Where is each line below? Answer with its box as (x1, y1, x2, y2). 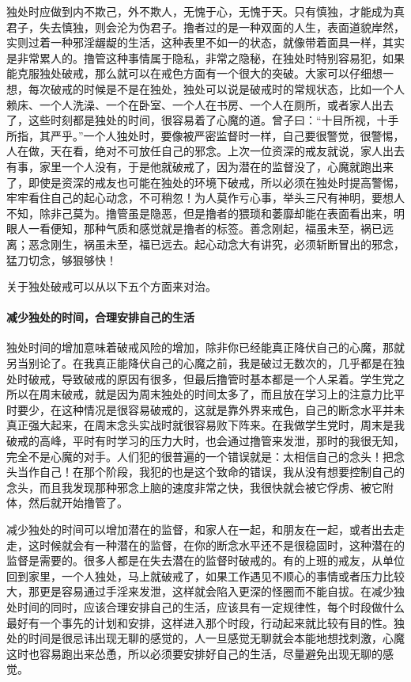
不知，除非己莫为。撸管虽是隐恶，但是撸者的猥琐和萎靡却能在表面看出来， (6, 204, 394, 221)
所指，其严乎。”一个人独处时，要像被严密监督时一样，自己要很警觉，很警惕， (6, 127, 405, 143)
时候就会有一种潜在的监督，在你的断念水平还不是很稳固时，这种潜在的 (39, 536, 405, 553)
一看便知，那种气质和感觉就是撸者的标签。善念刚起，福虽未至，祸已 (28, 220, 383, 237)
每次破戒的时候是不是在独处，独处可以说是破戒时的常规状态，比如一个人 (28, 80, 405, 97)
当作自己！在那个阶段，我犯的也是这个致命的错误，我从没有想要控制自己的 (17, 463, 405, 480)
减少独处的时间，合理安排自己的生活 (6, 309, 194, 326)
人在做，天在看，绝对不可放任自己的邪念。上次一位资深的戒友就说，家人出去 (6, 143, 405, 159)
